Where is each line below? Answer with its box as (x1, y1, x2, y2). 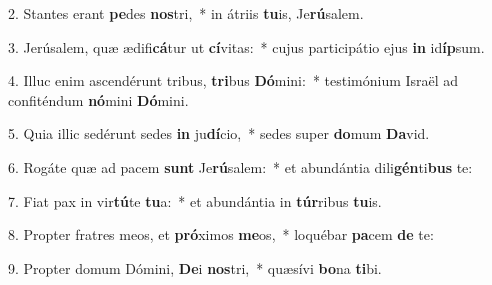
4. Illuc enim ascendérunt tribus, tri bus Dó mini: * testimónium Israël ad (8, 70, 459, 91)
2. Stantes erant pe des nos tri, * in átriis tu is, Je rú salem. (8, 3, 364, 23)
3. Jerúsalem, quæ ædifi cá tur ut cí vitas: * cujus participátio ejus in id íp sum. (8, 36, 485, 57)
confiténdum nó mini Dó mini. (8, 89, 189, 110)
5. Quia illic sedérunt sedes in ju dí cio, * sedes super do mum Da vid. (8, 123, 430, 144)
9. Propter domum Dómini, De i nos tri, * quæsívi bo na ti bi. (8, 257, 382, 278)
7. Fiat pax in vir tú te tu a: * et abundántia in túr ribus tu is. (8, 190, 382, 211)
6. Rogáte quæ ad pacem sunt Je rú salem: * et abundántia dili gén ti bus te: (8, 156, 473, 177)
